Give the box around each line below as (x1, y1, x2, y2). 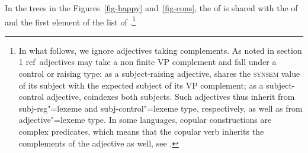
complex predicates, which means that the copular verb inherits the (18, 125, 264, 137)
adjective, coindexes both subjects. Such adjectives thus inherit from (46, 90, 295, 103)
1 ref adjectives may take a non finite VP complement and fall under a (18, 56, 277, 68)
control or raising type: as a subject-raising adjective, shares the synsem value (18, 67, 300, 80)
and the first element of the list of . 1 (5, 14, 136, 28)
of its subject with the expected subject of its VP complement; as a (18, 79, 264, 91)
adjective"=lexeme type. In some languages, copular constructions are (18, 113, 272, 126)
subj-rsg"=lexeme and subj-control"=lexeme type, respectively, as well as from (18, 102, 303, 114)
